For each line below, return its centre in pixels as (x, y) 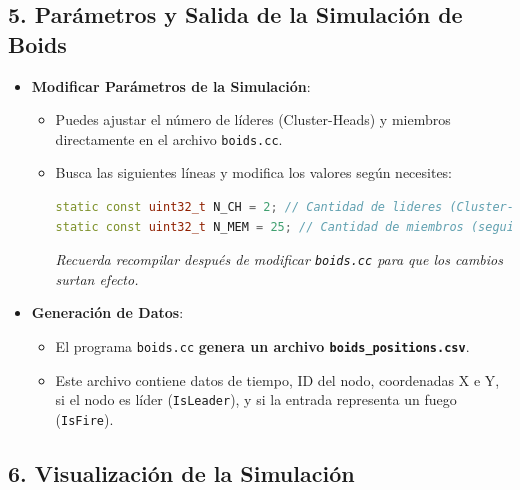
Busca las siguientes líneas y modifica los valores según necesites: (254, 172)
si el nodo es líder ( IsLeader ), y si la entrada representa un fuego (256, 399)
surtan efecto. (97, 278)
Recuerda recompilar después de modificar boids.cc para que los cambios (279, 259)
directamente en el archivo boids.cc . (169, 138)
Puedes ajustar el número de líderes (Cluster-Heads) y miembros (253, 119)
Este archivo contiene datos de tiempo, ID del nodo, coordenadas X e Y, (277, 379)
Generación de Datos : (107, 312)
